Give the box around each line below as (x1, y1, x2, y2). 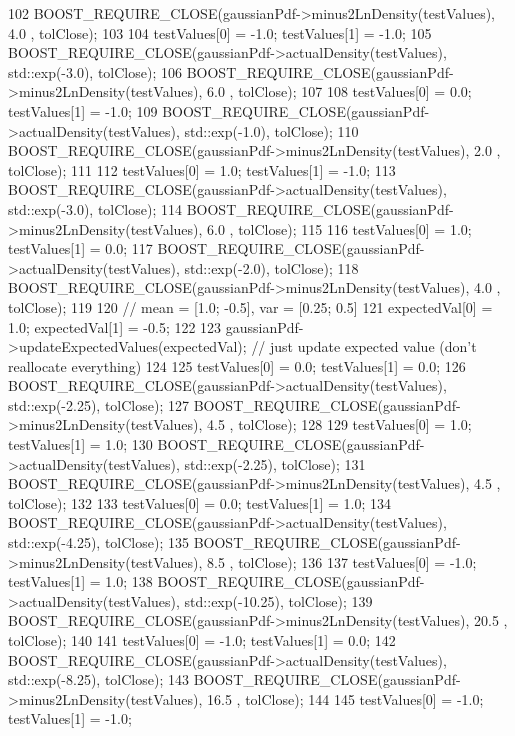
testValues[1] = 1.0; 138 (8, 571, 153, 592)
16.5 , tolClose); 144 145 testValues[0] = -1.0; (207, 688, 484, 709)
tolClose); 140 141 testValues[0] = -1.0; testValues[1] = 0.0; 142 (8, 630, 396, 650)
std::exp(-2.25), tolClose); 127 (8, 394, 189, 415)
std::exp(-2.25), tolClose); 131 (184, 453, 366, 474)
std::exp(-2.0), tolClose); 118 (184, 257, 359, 278)
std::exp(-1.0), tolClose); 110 (184, 120, 359, 141)
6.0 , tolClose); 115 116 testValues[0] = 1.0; (207, 218, 472, 239)
